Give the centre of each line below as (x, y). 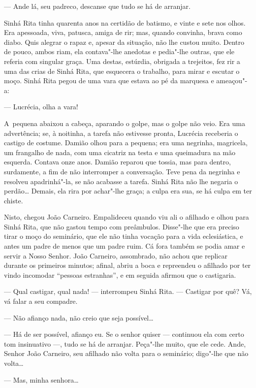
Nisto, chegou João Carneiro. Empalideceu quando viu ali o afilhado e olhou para (127, 217)
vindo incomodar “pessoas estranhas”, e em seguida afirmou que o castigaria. (120, 275)
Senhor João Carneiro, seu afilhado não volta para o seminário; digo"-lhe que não (126, 353)
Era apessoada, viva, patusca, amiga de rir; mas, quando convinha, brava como (123, 32)
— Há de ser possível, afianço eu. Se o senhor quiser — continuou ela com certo (124, 334)
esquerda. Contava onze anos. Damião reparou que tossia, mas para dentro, (117, 162)
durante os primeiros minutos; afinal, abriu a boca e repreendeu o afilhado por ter (128, 265)
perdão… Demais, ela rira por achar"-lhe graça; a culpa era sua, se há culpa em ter (128, 191)
